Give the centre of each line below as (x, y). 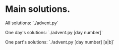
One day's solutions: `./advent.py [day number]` (54, 32)
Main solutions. (38, 9)
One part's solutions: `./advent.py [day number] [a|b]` (60, 42)
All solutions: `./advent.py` (32, 23)
